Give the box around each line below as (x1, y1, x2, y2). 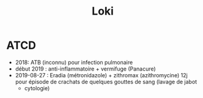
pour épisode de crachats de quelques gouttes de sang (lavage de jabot (15, 78, 197, 85)
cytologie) (24, 84, 50, 92)
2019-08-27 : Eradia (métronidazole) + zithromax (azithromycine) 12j (15, 71, 188, 79)
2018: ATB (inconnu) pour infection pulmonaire (15, 58, 133, 66)
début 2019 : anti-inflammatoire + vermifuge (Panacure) (15, 65, 156, 72)
